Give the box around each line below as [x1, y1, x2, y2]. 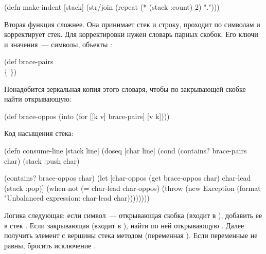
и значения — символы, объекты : [4, 38, 112, 49]
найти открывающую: [4, 93, 72, 104]
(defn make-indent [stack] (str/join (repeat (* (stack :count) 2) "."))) [4, 2, 220, 12]
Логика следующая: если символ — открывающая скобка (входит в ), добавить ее [4, 209, 262, 220]
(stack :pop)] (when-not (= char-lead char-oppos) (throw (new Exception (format [4, 182, 261, 193]
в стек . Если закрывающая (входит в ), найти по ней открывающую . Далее [4, 220, 244, 230]
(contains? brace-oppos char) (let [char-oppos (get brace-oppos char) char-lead [4, 172, 251, 183]
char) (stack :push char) [4, 155, 80, 166]
